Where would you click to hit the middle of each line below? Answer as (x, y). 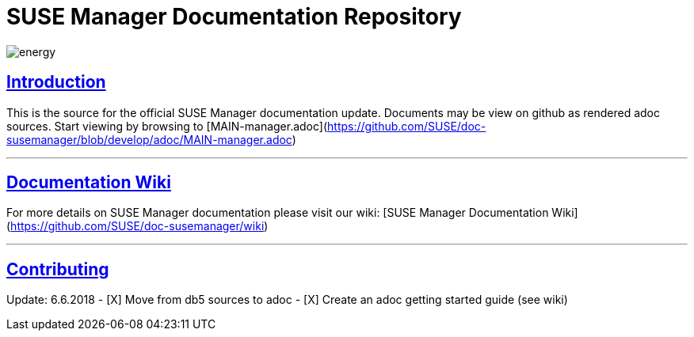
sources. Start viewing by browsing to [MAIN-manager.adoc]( (167, 126)
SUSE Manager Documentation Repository (234, 17)
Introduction (56, 82)
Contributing (58, 269)
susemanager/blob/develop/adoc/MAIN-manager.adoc (149, 139)
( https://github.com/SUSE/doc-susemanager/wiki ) (137, 226)
